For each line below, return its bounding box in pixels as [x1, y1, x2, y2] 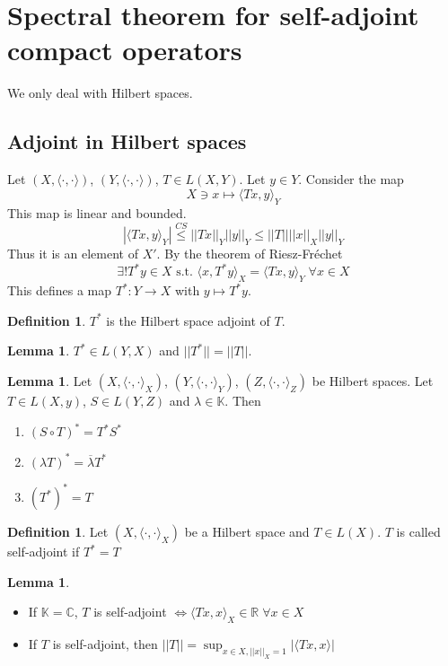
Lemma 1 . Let [7, 371, 92, 390]
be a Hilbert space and [184, 522, 310, 541]
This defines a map [7, 281, 112, 300]
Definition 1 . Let [7, 522, 109, 541]
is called [396, 522, 441, 541]
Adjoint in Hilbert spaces [7, 127, 247, 155]
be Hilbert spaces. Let [312, 371, 434, 390]
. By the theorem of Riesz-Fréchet [156, 244, 343, 263]
